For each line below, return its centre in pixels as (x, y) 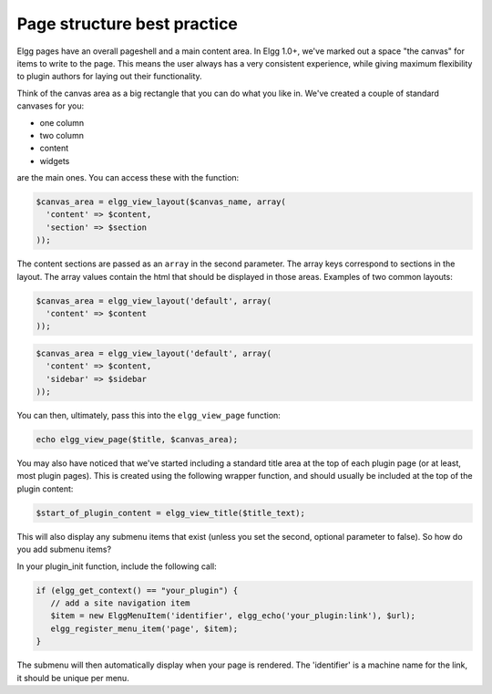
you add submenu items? (64, 549)
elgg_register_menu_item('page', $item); (144, 628)
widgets (55, 161)
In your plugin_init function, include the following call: (117, 566)
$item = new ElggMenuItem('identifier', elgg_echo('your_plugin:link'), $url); (233, 616)
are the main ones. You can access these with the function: (128, 178)
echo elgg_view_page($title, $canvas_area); (137, 440)
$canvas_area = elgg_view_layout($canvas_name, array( (161, 202)
